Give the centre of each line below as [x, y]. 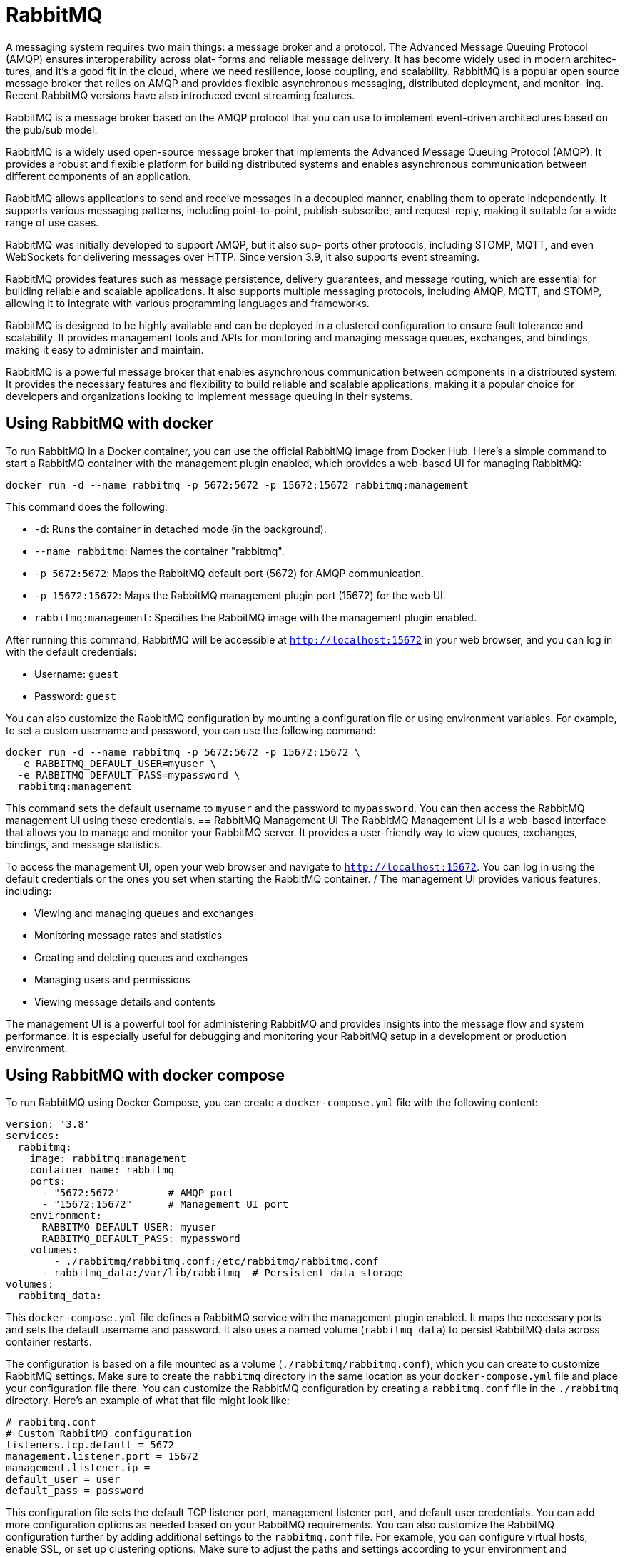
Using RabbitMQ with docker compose [146, 1076]
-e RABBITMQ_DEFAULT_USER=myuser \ [117, 763]
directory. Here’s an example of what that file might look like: [148, 1401]
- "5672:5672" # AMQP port [138, 1193]
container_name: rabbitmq [102, 1170]
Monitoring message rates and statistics [128, 935]
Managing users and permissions [112, 979]
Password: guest [75, 696]
